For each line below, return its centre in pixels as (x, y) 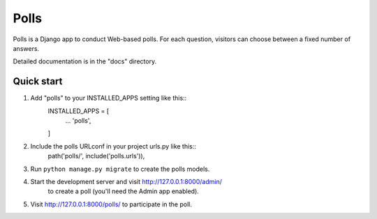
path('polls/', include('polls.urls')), (96, 156)
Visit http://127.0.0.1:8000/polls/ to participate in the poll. (111, 204)
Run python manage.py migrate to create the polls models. (120, 169)
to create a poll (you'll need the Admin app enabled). (123, 191)
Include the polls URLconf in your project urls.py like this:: (113, 146)
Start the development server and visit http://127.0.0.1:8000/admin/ (126, 181)
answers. (26, 48)
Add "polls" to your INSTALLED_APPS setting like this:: (109, 98)
